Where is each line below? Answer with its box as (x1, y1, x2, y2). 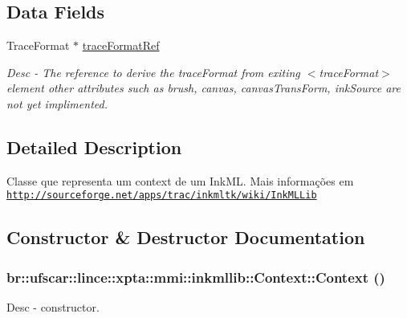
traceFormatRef (82, 37, 160, 54)
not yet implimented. (6, 95, 108, 112)
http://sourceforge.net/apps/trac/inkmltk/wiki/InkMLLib (6, 190, 317, 202)
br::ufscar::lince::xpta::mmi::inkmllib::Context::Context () (6, 267, 385, 287)
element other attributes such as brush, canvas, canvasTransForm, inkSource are (6, 79, 401, 96)
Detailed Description (6, 134, 182, 159)
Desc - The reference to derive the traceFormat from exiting (6, 63, 300, 80)
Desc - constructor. (6, 299, 100, 316)
